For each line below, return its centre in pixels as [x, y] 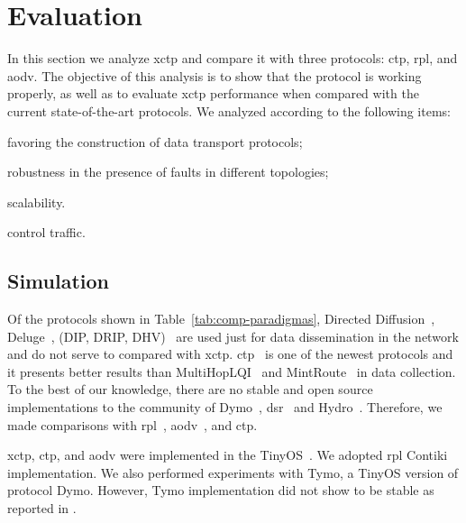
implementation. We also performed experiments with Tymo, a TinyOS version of [233, 472]
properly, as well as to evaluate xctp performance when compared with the [213, 93]
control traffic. [46, 232]
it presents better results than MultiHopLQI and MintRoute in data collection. [232, 371]
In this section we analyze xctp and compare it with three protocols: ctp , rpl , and [233, 58]
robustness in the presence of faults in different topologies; [168, 172]
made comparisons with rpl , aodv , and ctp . [132, 424]
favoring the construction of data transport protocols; [155, 141]
